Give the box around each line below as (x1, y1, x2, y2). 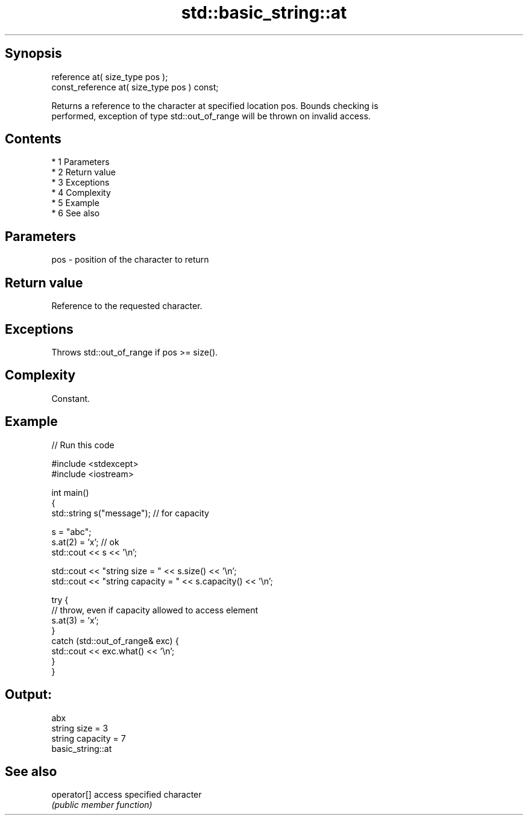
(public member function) (51, 800, 152, 810)
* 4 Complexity (51, 187, 111, 198)
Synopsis (5, 46, 62, 61)
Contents (5, 131, 61, 147)
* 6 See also (51, 208, 100, 219)
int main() (51, 487, 89, 498)
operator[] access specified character (51, 789, 202, 800)
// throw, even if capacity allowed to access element (51, 604, 258, 615)
